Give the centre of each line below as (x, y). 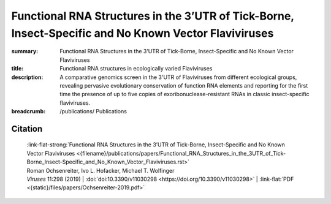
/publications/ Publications (93, 111)
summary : (25, 51)
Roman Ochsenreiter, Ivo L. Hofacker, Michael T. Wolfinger (101, 170)
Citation (27, 129)
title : (17, 69)
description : (27, 77)
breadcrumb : (29, 111)
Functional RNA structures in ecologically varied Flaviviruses (136, 69)
